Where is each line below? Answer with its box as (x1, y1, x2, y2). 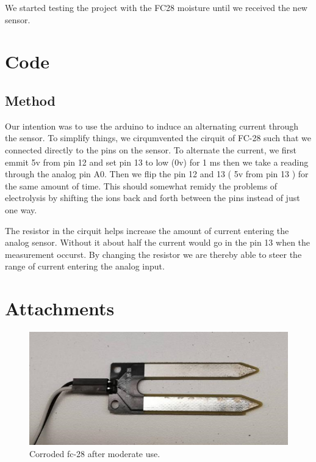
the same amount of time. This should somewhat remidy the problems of (5, 179, 278, 192)
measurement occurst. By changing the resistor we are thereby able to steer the (5, 248, 302, 260)
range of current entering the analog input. (5, 260, 165, 273)
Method (5, 90, 56, 109)
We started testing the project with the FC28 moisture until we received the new (5, 1, 307, 13)
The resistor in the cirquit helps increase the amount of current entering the (5, 224, 289, 237)
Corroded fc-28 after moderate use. (29, 447, 160, 460)
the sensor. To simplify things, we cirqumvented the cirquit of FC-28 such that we (5, 131, 311, 144)
